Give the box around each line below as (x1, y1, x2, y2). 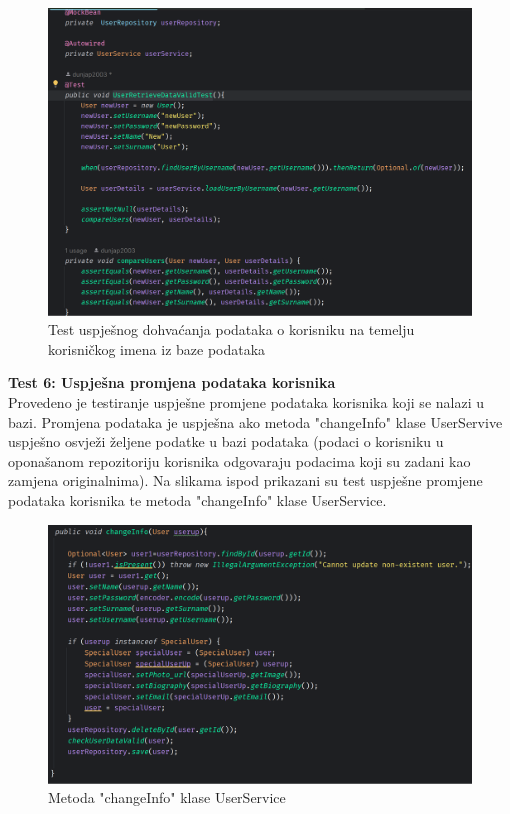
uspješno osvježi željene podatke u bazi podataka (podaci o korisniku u (8, 431, 444, 452)
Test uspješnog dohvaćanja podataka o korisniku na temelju (48, 319, 415, 340)
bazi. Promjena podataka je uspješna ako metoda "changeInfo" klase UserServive (8, 411, 503, 432)
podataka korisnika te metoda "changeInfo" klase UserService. (8, 489, 387, 510)
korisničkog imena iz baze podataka (48, 338, 266, 359)
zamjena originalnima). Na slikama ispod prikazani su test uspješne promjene (8, 470, 483, 491)
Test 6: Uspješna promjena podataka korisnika (8, 372, 336, 393)
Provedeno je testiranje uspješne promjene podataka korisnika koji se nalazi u (8, 392, 484, 413)
